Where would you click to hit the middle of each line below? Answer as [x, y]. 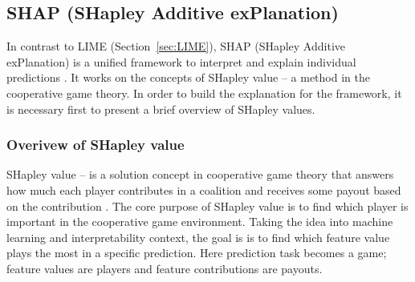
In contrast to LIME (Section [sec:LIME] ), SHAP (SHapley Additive [176, 46]
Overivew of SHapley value [96, 145]
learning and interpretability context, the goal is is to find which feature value [198, 237]
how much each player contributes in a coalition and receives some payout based [204, 189]
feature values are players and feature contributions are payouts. [165, 268]
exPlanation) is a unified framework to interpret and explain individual [181, 61]
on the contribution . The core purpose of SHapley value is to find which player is [207, 205]
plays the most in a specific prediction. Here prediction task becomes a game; [197, 253]
